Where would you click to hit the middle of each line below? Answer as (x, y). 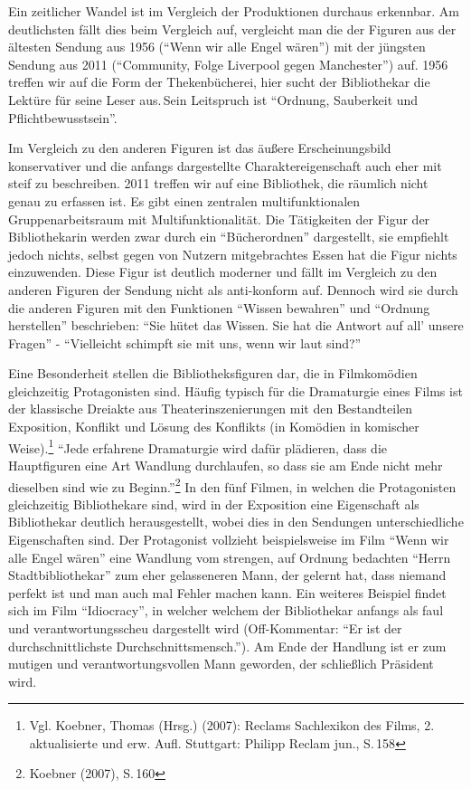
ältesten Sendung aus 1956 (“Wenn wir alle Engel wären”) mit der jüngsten (217, 47)
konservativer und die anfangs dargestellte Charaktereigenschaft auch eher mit (225, 165)
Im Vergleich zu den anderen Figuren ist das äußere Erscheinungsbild (200, 148)
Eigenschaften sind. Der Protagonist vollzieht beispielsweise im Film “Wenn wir (229, 539)
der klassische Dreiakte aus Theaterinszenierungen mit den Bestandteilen (211, 409)
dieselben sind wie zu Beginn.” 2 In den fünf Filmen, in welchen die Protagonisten (232, 485)
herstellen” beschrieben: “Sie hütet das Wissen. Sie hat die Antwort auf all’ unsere (236, 325)
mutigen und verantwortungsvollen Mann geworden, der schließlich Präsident (221, 664)
